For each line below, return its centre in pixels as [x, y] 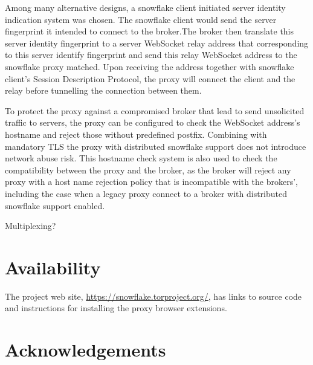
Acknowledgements [86, 350]
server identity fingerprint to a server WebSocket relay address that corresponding [157, 43]
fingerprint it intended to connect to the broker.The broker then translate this [150, 31]
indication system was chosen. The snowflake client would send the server [141, 19]
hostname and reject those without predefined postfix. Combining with [136, 134]
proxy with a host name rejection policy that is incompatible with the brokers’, [151, 182]
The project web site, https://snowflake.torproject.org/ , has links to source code [153, 296]
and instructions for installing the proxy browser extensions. [116, 308]
